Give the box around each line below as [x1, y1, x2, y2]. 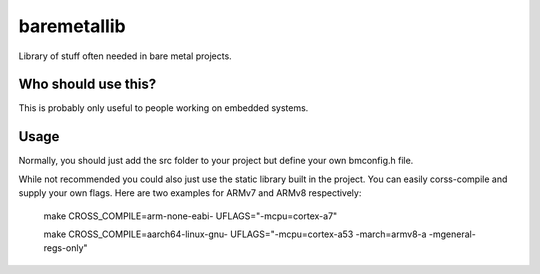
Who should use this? [18, 76, 157, 93]
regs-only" [43, 242, 89, 254]
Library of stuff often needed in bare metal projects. [18, 50, 232, 62]
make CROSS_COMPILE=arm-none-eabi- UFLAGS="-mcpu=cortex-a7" [43, 210, 338, 222]
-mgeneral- [428, 228, 477, 240]
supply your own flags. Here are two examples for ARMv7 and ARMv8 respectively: [18, 187, 362, 199]
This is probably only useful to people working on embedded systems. [18, 102, 309, 114]
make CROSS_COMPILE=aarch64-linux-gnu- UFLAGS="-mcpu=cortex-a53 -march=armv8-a [43, 228, 427, 240]
